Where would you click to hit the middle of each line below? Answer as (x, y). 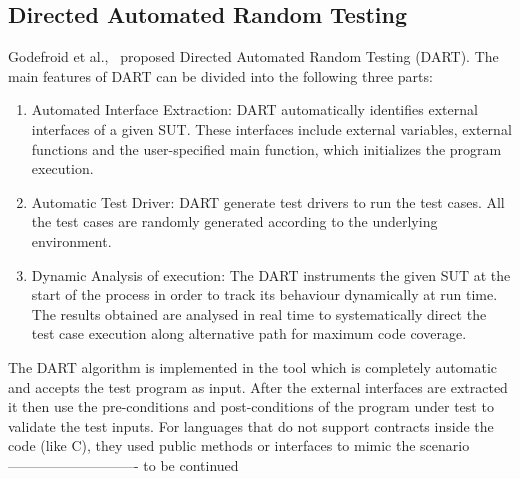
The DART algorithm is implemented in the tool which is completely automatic (252, 366)
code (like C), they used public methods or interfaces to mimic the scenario (239, 445)
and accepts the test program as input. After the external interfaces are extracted (258, 386)
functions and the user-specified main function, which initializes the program (266, 148)
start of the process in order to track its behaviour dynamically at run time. (264, 294)
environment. (71, 240)
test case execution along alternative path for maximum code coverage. (249, 333)
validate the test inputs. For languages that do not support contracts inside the (251, 425)
